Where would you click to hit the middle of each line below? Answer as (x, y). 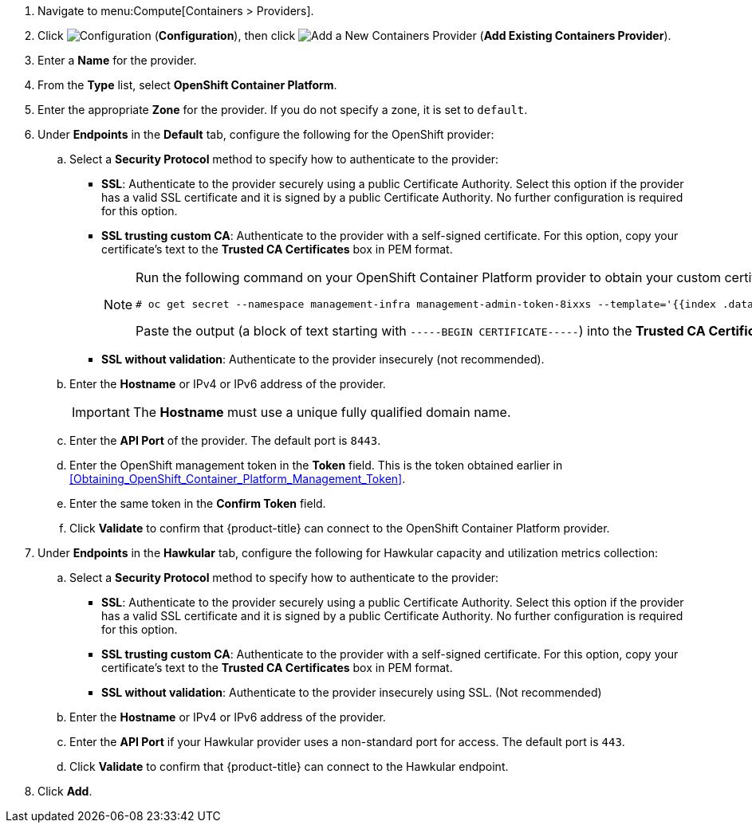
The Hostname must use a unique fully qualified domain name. (322, 412)
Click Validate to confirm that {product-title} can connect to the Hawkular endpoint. (289, 766)
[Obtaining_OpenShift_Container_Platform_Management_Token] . (238, 479)
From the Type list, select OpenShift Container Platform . (187, 85)
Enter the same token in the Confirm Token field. (198, 503)
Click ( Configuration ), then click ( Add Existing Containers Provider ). (354, 35)
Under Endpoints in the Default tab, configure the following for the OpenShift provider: (266, 134)
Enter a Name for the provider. (117, 60)
